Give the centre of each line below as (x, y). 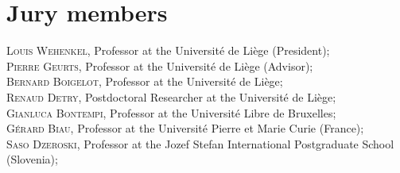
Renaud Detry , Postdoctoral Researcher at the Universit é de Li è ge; (171, 96)
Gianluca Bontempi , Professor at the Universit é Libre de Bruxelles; (171, 112)
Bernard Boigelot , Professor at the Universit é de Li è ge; (145, 81)
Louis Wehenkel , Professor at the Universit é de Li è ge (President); (168, 50)
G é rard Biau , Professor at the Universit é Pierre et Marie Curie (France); (185, 128)
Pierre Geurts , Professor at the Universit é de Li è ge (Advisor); (160, 65)
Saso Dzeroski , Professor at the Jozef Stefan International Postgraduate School (200, 143)
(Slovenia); (32, 159)
